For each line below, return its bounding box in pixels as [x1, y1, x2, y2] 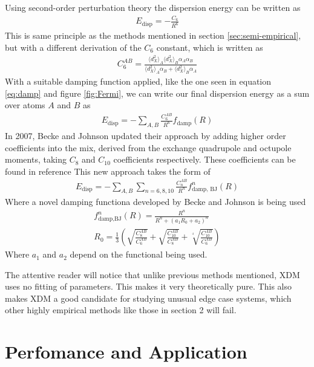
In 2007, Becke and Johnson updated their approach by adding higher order [5, 129, 286, 141]
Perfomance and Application [5, 339, 247, 364]
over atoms [5, 99, 45, 111]
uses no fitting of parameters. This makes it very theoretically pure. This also [5, 280, 292, 293]
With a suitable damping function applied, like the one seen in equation [5, 75, 272, 88]
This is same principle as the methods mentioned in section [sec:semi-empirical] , [5, 29, 301, 42]
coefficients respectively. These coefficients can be [113, 153, 296, 166]
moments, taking [5, 153, 67, 166]
